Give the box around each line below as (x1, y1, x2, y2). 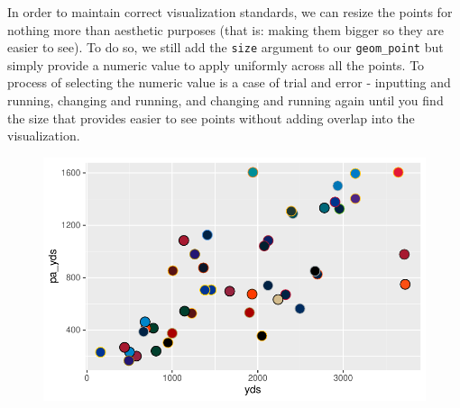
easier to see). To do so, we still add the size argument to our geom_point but (7, 38, 444, 57)
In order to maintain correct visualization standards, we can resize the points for (7, 3, 453, 21)
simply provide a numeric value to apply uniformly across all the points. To (7, 55, 425, 74)
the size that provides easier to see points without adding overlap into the (7, 108, 415, 127)
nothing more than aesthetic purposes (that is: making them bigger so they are (7, 20, 444, 39)
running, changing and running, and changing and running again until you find (7, 91, 444, 110)
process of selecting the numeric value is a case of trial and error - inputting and (7, 73, 451, 92)
